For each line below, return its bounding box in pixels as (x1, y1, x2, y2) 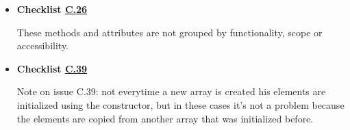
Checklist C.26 (16, 2, 88, 16)
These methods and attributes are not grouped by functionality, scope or (16, 25, 323, 39)
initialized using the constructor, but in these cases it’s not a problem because (16, 97, 345, 112)
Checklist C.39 (16, 61, 88, 75)
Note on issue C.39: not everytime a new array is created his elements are (16, 84, 326, 99)
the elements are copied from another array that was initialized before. (16, 111, 314, 125)
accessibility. (16, 38, 69, 53)
